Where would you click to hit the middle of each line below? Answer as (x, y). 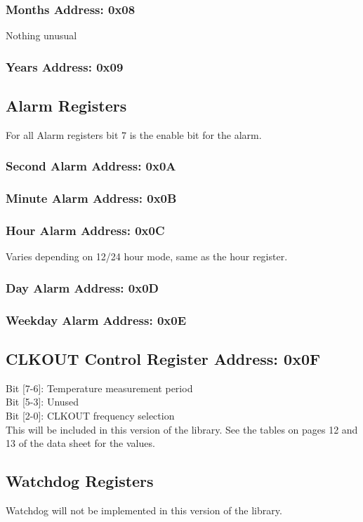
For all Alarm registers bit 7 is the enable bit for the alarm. (134, 134)
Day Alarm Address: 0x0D (82, 287)
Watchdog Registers (80, 481)
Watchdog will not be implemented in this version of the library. (144, 510)
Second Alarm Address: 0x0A (91, 166)
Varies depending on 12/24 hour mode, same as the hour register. (147, 256)
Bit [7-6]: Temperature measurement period (99, 388)
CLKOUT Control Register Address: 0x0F (163, 359)
